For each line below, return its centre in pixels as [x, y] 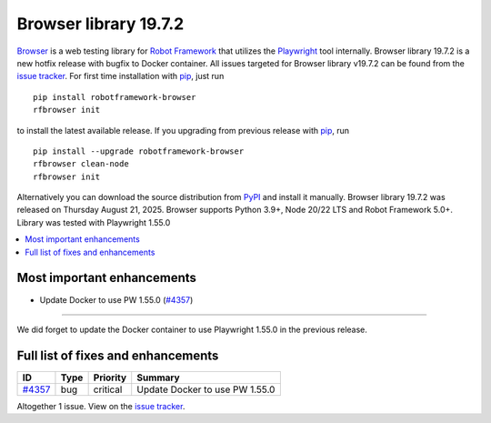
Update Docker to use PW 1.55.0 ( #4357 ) [116, 299]
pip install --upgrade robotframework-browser [139, 151]
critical [108, 389]
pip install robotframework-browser [115, 97]
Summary [159, 378]
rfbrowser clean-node [81, 164]
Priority [110, 378]
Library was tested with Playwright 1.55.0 [94, 222]
